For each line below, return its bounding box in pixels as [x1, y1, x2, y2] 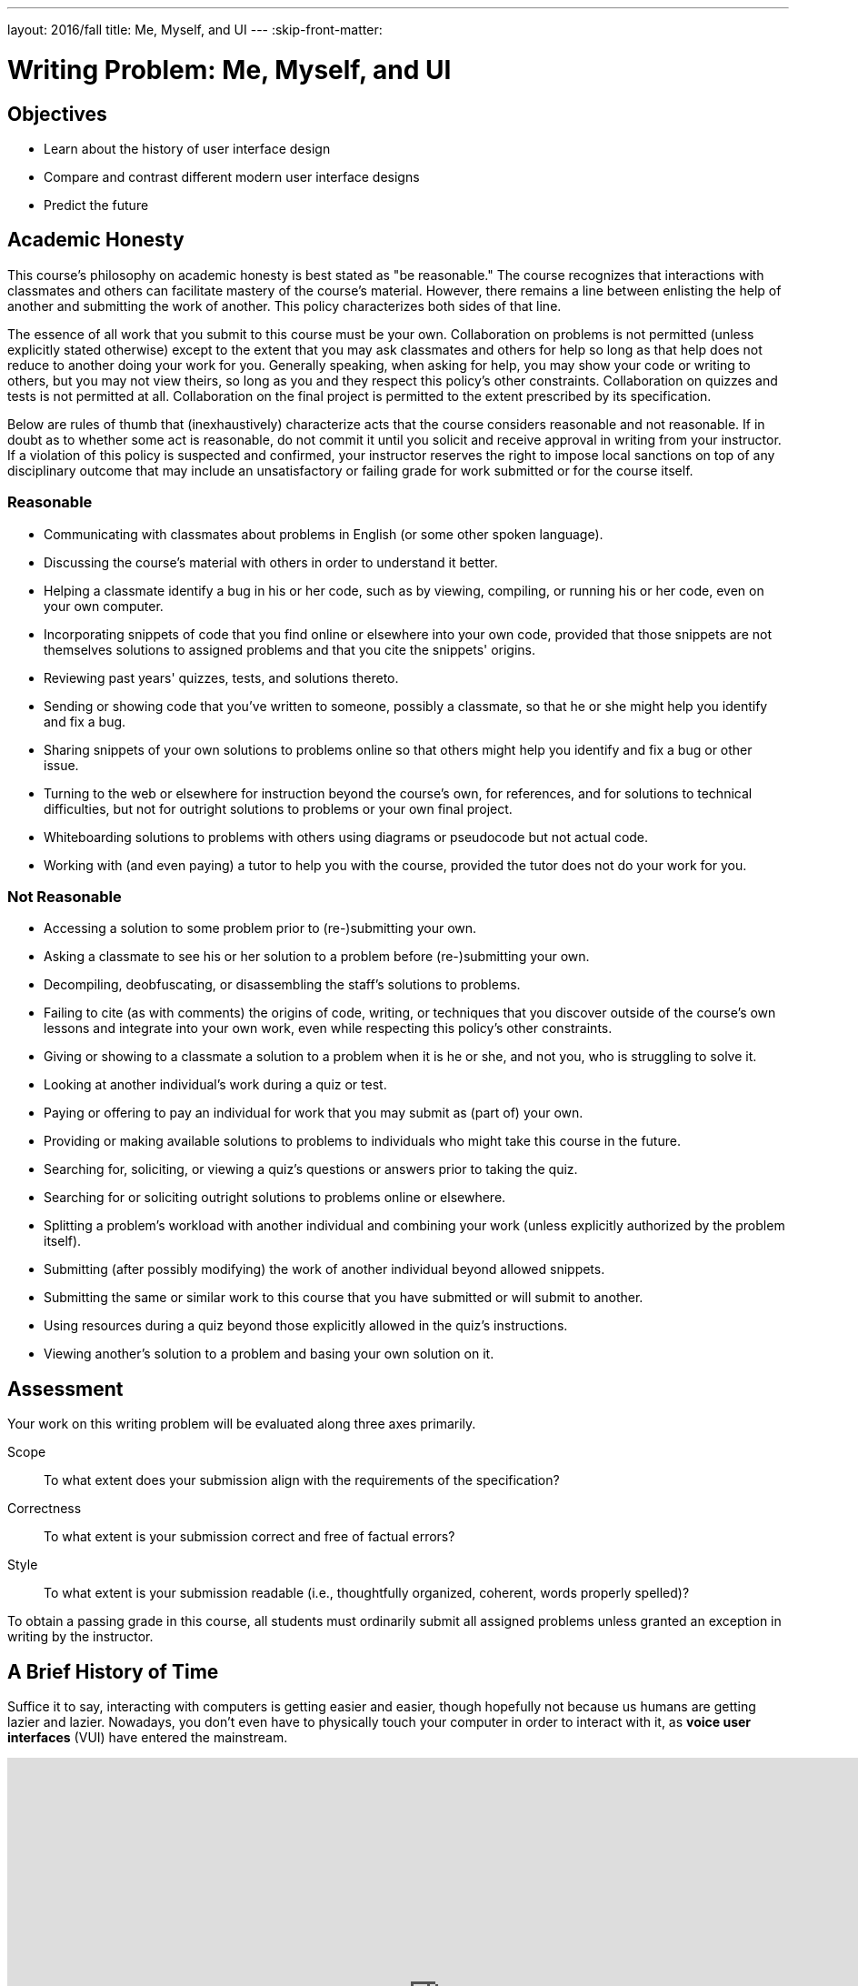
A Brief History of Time [7, 1660, 219, 1683]
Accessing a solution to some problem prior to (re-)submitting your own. [44, 920, 477, 937]
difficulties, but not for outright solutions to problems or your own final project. [44, 800, 513, 817]
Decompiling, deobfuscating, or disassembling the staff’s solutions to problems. [44, 977, 521, 993]
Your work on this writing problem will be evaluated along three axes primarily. [7, 1416, 476, 1432]
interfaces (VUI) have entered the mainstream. [7, 1729, 288, 1745]
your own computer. [44, 597, 164, 614]
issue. [44, 757, 79, 773]
